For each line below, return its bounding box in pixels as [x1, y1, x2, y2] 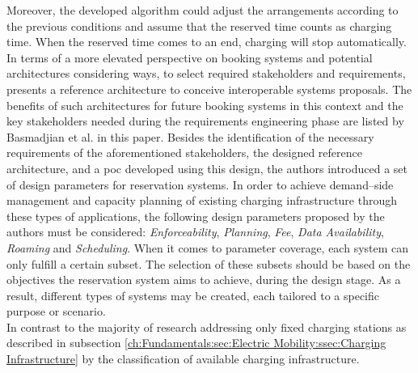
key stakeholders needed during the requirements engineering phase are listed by [6, 112, 404, 129]
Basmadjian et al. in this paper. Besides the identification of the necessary [6, 128, 374, 145]
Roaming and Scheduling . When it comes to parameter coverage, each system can [6, 239, 409, 256]
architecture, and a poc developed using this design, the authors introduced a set [6, 159, 408, 176]
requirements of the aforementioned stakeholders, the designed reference [6, 144, 362, 161]
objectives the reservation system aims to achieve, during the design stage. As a [6, 271, 401, 288]
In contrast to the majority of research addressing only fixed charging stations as [6, 318, 407, 335]
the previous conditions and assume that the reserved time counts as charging [6, 17, 392, 34]
